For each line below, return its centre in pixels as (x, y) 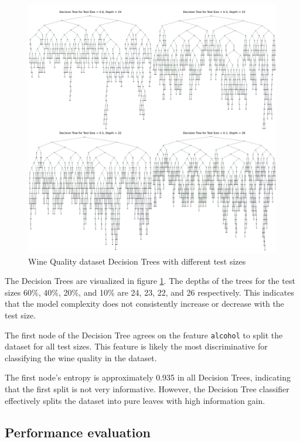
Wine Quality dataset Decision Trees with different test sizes (137, 261)
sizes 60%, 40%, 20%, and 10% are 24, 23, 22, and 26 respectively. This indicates (149, 292)
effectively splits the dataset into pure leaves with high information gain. (135, 400)
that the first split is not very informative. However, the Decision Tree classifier (147, 389)
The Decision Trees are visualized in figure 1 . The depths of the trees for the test (150, 281)
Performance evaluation (78, 432)
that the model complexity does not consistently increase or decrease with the (144, 304)
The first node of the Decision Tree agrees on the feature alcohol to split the (144, 335)
